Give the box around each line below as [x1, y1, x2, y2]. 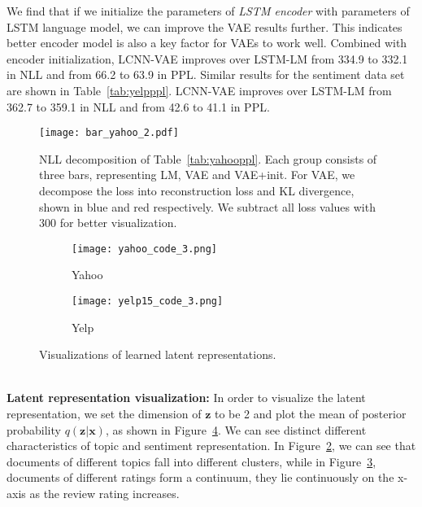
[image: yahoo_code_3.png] [72, 243, 217, 255]
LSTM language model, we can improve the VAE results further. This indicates [7, 18, 402, 35]
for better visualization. [59, 214, 177, 231]
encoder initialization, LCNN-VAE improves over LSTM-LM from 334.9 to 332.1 [7, 50, 408, 67]
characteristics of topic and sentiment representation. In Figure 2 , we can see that [7, 437, 416, 454]
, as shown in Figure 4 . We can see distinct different [105, 421, 367, 438]
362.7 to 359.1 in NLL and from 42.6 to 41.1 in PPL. [7, 98, 270, 115]
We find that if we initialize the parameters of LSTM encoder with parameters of [7, 2, 410, 19]
